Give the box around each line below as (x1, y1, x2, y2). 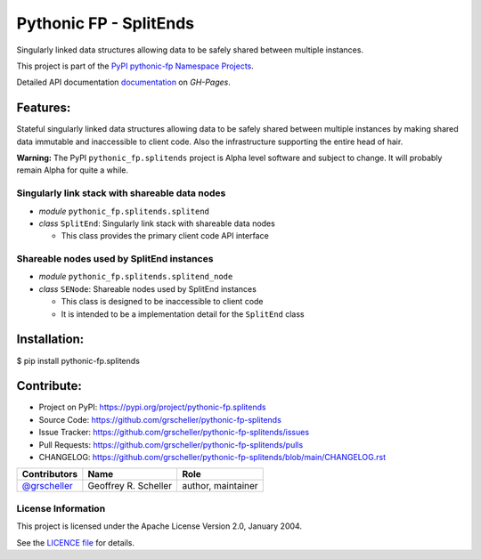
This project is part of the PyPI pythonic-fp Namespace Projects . (16, 61, 254, 71)
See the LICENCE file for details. (16, 537, 135, 547)
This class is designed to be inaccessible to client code (61, 296, 264, 307)
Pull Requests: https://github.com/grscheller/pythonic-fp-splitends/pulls (38, 439, 304, 450)
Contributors (21, 468, 78, 481)
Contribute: (16, 378, 82, 393)
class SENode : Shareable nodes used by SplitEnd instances (38, 283, 257, 294)
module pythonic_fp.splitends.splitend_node (38, 271, 233, 282)
